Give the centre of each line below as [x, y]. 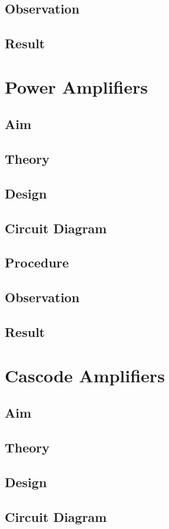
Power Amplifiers [76, 86]
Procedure [37, 262]
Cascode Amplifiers [85, 375]
